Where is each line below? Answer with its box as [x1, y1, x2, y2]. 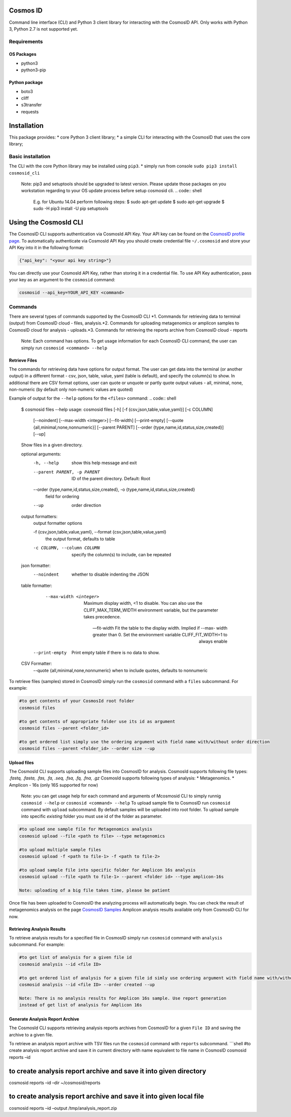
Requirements [9, 38, 43, 45]
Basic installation [9, 153, 50, 160]
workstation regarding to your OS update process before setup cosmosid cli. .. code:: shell [21, 188, 202, 194]
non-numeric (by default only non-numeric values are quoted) [9, 387, 133, 392]
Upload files [9, 760, 34, 765]
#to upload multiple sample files [19, 847, 101, 852]
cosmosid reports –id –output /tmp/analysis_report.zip [9, 1105, 117, 1111]
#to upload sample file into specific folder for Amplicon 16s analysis [19, 867, 196, 873]
